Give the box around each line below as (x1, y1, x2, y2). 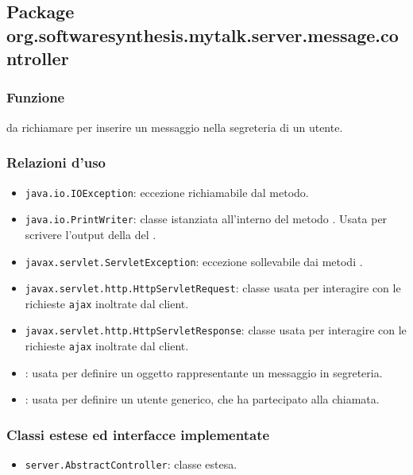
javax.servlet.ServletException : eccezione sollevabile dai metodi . (25, 253, 363, 269)
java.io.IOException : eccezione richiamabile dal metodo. (25, 183, 309, 200)
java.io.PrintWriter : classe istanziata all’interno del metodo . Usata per (25, 210, 388, 227)
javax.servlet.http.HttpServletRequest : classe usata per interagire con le (25, 280, 401, 296)
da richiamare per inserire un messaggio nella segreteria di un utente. (6, 118, 343, 135)
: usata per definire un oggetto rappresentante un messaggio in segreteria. (25, 364, 383, 380)
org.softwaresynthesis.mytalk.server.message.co (6, 22, 399, 47)
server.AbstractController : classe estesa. (25, 456, 237, 473)
